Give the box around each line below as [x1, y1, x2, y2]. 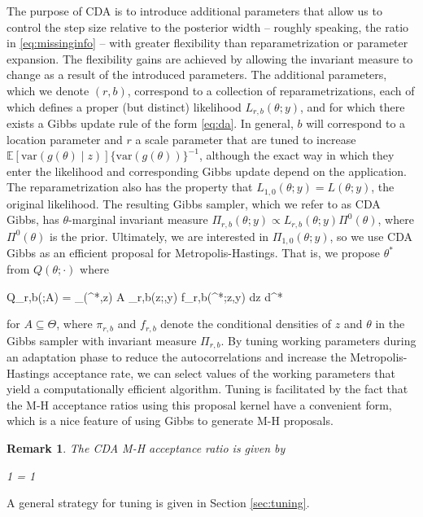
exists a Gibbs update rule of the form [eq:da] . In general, [7, 115, 294, 132]
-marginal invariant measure [68, 211, 208, 228]
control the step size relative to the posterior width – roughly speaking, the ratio [7, 18, 409, 35]
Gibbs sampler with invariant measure [7, 331, 197, 348]
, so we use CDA [329, 227, 412, 244]
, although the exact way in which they [198, 147, 395, 164]
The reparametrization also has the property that [7, 178, 253, 195]
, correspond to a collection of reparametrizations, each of [127, 81, 415, 99]
